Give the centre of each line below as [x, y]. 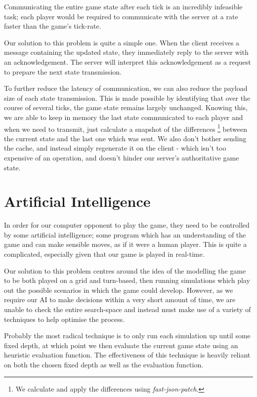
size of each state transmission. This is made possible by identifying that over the [127, 98]
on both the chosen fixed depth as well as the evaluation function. [104, 364]
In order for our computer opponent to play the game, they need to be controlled [127, 225]
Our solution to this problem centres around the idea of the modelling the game [125, 270]
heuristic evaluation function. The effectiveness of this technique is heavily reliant [127, 355]
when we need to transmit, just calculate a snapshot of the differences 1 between [126, 128]
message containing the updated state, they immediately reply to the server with [126, 52]
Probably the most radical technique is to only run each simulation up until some [127, 336]
